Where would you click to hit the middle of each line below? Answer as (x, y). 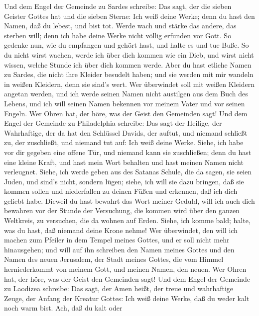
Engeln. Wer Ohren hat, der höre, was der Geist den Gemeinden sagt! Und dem (126, 113)
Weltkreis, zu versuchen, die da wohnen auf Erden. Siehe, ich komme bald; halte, (127, 220)
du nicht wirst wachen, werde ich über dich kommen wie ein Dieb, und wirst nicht (129, 54)
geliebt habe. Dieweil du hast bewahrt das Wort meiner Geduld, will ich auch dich (129, 200)
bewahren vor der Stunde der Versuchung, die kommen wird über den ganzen (122, 210)
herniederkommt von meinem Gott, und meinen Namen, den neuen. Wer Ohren (125, 269)
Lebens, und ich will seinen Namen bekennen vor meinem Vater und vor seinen (125, 103)
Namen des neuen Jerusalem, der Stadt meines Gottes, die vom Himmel (114, 259)
